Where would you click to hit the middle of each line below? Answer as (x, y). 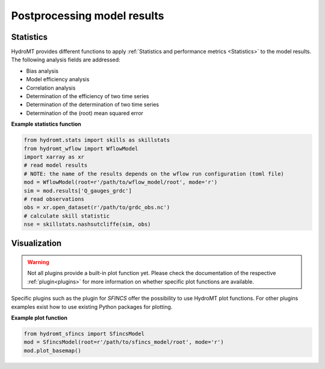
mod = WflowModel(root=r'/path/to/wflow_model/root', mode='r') (121, 182)
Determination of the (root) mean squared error (85, 113)
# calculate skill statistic (67, 216)
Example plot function (39, 318)
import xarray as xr (54, 157)
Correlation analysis (51, 88)
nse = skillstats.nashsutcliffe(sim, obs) (87, 225)
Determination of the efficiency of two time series (88, 96)
